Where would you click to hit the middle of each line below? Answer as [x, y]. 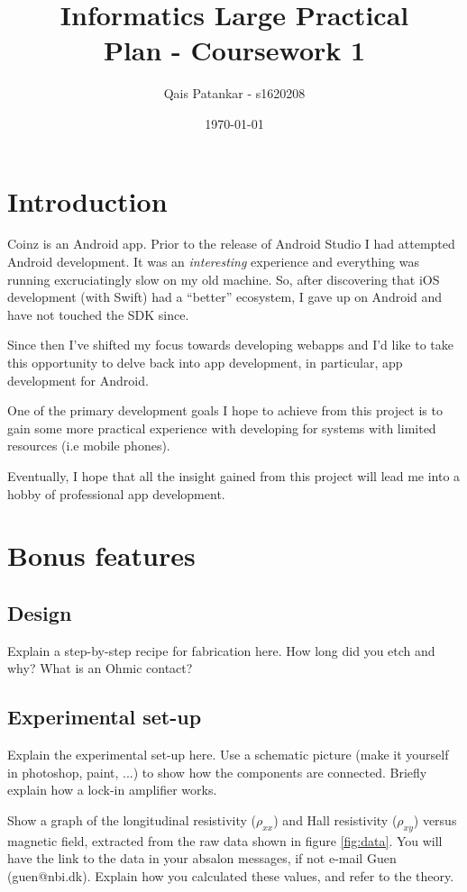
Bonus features [101, 555]
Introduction [87, 200]
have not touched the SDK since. [98, 314]
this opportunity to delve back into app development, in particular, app [205, 362]
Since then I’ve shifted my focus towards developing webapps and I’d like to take [230, 345]
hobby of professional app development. [116, 493]
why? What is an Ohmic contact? [100, 668]
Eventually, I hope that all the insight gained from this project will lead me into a [234, 475]
